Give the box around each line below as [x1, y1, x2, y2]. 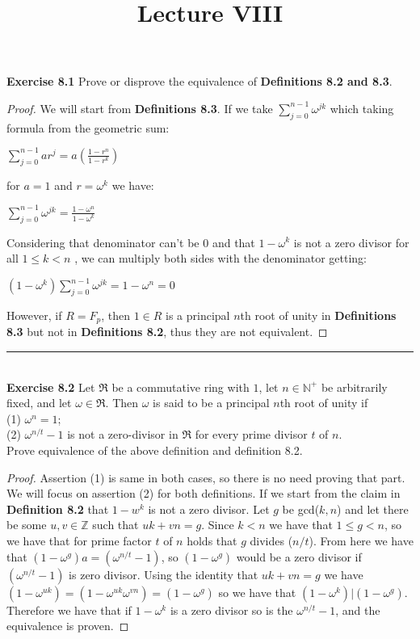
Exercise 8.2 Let [6, 378, 95, 395]
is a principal [166, 307, 230, 324]
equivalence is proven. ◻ [6, 617, 129, 634]
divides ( [250, 532, 293, 549]
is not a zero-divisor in [67, 426, 178, 443]
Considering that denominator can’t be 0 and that [6, 233, 255, 250]
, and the [335, 601, 380, 618]
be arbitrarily [321, 378, 388, 395]
